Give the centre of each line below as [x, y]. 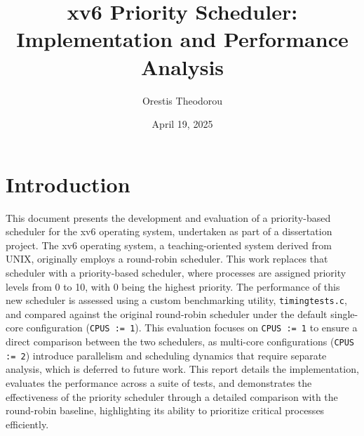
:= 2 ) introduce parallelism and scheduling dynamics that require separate [166, 355]
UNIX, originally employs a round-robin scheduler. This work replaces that [167, 259]
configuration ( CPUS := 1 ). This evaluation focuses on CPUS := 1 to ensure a [192, 328]
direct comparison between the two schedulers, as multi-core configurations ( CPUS [180, 342]
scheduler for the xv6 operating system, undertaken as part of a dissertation [169, 231]
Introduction [68, 184]
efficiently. [27, 424]
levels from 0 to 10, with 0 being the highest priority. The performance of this [173, 286]
